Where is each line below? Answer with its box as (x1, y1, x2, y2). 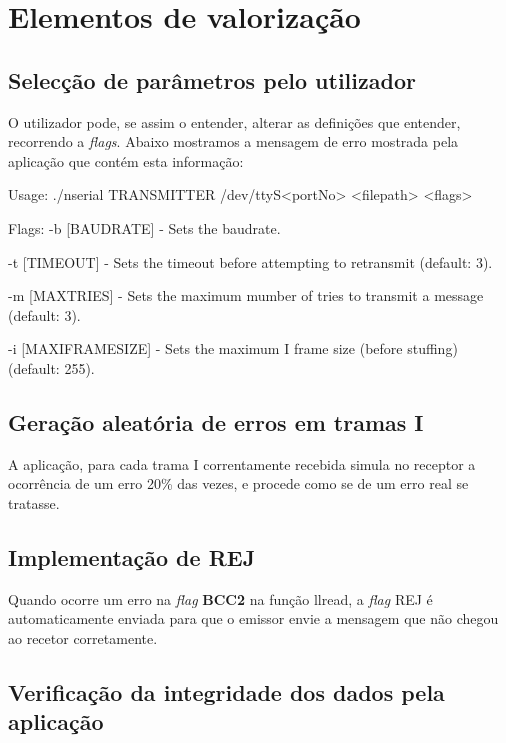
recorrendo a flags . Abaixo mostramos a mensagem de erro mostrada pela (8, 131, 459, 152)
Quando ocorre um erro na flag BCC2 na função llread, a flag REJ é (8, 588, 433, 609)
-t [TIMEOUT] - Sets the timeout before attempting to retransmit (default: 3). (8, 251, 493, 272)
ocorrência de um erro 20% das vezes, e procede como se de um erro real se (8, 473, 469, 494)
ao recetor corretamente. (8, 627, 158, 648)
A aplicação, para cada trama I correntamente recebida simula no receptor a (8, 453, 476, 474)
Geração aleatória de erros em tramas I (8, 406, 424, 437)
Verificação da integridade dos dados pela (8, 676, 445, 707)
